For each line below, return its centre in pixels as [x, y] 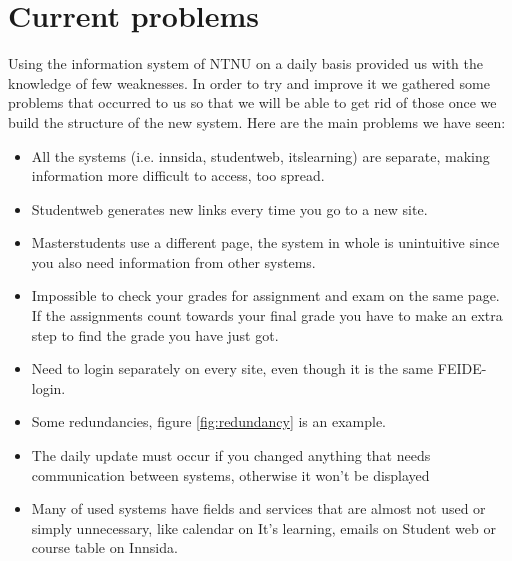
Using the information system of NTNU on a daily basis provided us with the [245, 63]
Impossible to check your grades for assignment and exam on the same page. [265, 295]
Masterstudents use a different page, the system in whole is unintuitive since [265, 242]
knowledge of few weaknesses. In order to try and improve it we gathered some [249, 82]
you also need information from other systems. [173, 261]
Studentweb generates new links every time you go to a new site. [229, 208]
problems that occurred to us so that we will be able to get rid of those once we [252, 102]
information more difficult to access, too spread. [178, 175]
